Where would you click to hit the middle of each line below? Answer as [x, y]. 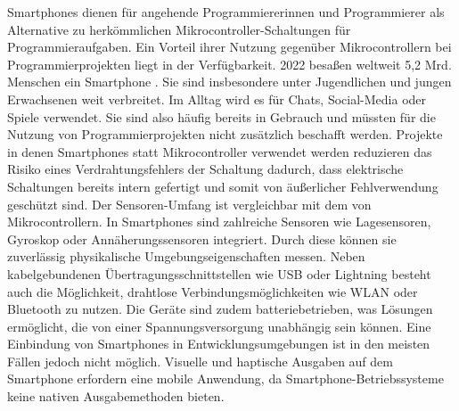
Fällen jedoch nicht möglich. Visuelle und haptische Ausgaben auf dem [200, 361]
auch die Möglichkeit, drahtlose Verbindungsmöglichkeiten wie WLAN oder [213, 291]
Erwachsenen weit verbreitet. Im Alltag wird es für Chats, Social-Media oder [217, 99]
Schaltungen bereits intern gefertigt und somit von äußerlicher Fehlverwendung [223, 186]
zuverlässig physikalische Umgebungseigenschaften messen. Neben [186, 256]
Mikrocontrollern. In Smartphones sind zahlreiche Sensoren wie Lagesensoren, [219, 222]
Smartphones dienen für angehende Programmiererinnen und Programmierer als [226, 12]
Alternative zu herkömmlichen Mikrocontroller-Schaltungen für [179, 29]
